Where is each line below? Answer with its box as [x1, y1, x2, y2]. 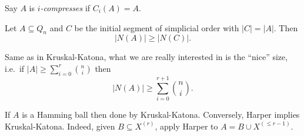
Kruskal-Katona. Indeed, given [5, 120, 115, 132]
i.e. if [5, 62, 25, 74]
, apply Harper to [155, 120, 218, 132]
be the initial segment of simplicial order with [74, 21, 239, 34]
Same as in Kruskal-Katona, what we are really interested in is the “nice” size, [5, 51, 288, 63]
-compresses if [40, 2, 91, 14]
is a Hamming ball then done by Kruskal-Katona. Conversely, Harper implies [22, 108, 300, 120]
